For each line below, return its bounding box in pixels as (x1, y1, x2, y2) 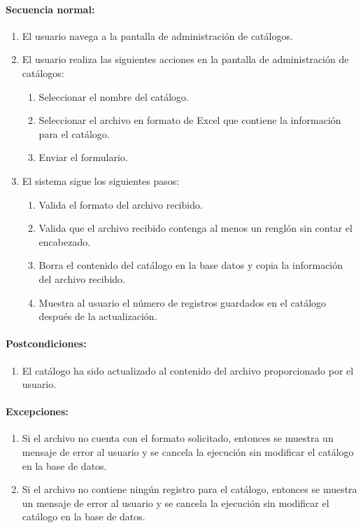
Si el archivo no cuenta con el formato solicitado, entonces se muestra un (22, 431, 334, 445)
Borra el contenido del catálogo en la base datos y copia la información (38, 258, 343, 272)
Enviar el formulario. (38, 150, 128, 165)
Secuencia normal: (6, 1, 95, 16)
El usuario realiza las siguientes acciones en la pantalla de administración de (22, 52, 349, 67)
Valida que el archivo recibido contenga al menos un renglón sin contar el (38, 221, 353, 235)
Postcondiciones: (6, 336, 87, 351)
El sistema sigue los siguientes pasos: (22, 173, 180, 188)
